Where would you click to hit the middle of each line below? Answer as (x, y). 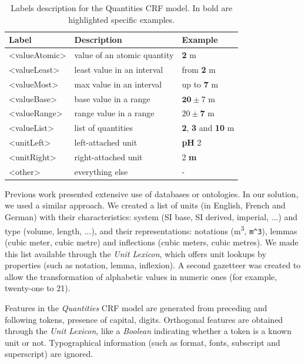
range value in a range (114, 113)
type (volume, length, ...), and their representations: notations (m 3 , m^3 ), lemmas (151, 230)
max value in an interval (118, 84)
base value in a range (112, 98)
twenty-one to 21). (38, 288)
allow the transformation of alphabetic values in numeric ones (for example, (141, 276)
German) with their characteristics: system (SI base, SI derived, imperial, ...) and (151, 217)
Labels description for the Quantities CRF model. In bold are (122, 8)
